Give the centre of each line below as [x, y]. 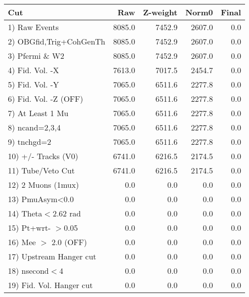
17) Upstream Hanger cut [52, 256]
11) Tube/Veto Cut [41, 170]
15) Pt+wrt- [29, 228]
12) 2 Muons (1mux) [43, 185]
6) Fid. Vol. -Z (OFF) [46, 99]
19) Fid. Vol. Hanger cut [50, 285]
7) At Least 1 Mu [38, 113]
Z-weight [160, 12]
